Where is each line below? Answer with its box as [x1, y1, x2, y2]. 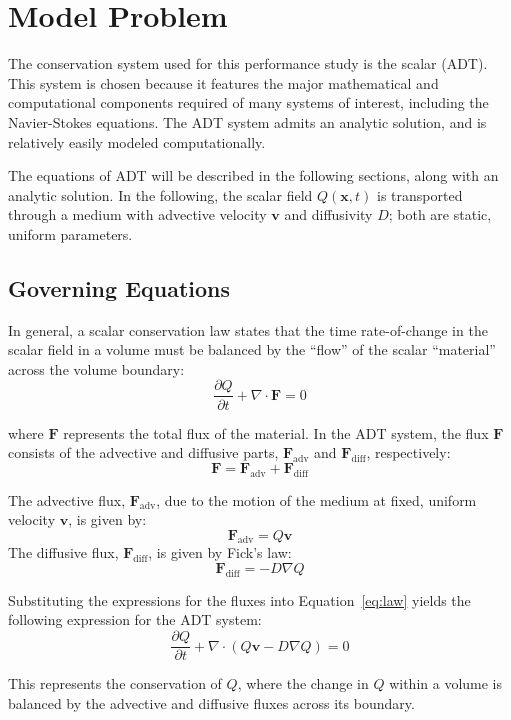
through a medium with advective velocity [8, 204, 267, 225]
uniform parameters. [8, 223, 133, 244]
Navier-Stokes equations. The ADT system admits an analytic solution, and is [8, 111, 487, 132]
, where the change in [237, 673, 369, 694]
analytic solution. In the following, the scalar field [8, 184, 313, 205]
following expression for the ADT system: [8, 609, 262, 630]
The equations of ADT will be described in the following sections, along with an [8, 165, 499, 186]
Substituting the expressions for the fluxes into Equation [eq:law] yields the [8, 589, 471, 610]
